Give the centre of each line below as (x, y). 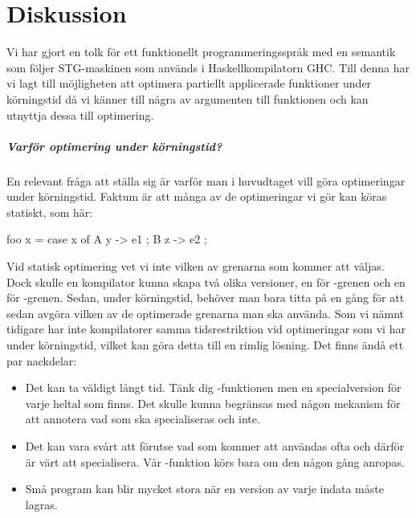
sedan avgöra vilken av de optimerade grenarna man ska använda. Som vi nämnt (205, 313)
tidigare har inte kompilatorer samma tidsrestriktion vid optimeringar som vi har (206, 329)
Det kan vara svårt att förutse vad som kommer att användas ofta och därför (215, 445)
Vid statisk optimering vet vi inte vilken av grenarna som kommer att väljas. (196, 266)
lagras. (41, 504)
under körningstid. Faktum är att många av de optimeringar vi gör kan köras (197, 196)
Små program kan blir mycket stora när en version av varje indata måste (204, 489)
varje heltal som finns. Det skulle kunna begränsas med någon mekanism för (213, 403)
